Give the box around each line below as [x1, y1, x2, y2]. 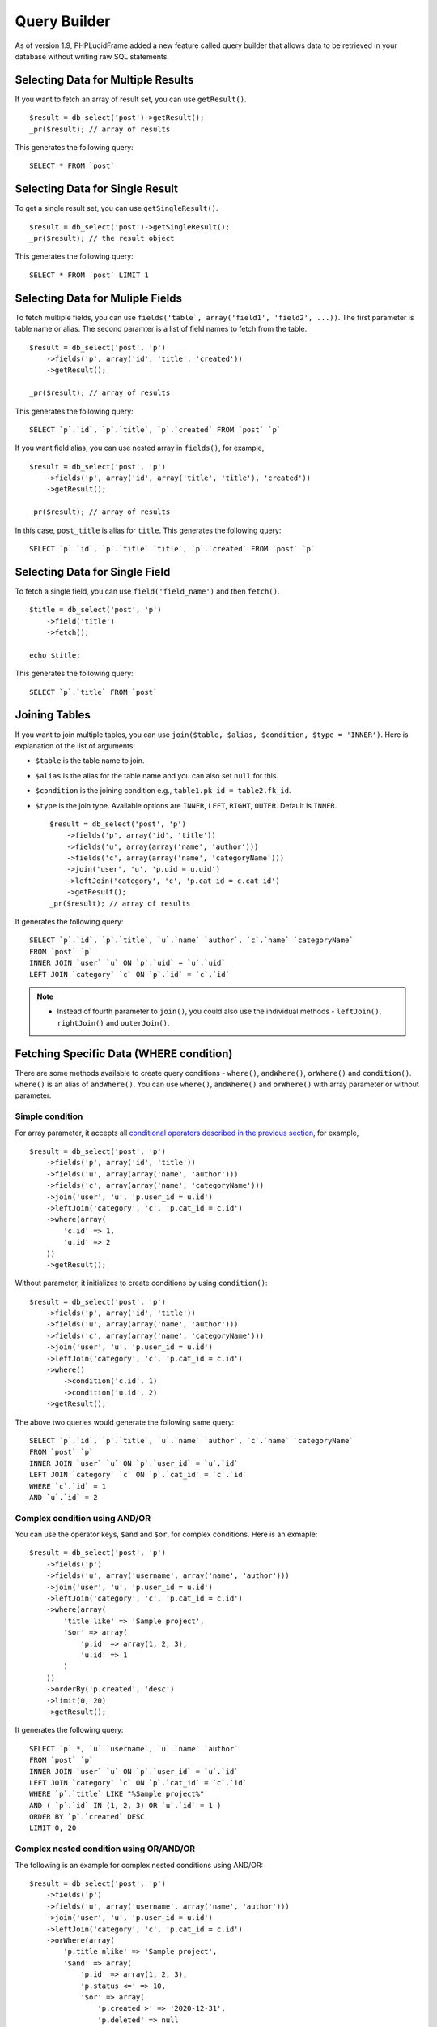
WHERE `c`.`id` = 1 [29, 1481, 107, 1491]
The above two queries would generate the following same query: [15, 1417, 235, 1427]
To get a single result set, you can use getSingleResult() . [15, 204, 218, 213]
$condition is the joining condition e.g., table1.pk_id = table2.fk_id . [35, 786, 291, 795]
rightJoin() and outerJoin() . [57, 1018, 170, 1027]
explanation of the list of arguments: [15, 740, 136, 750]
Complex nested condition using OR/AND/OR [15, 1843, 196, 1854]
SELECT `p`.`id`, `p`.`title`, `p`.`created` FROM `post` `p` [29, 425, 282, 434]
